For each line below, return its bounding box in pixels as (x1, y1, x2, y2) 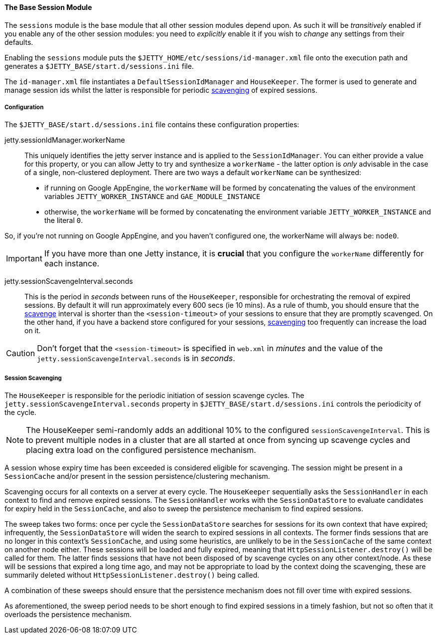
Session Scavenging (4, 374, 62, 382)
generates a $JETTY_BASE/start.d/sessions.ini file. (4, 61, 194, 70)
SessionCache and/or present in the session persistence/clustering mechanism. (4, 472, 270, 481)
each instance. (44, 258, 100, 269)
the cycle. (4, 408, 36, 417)
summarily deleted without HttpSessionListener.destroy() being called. (4, 571, 260, 580)
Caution (6, 348, 35, 359)
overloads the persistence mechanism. (4, 610, 132, 619)
